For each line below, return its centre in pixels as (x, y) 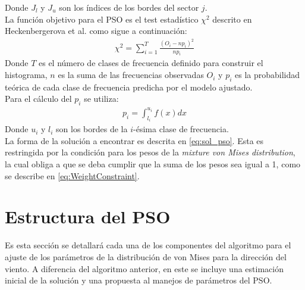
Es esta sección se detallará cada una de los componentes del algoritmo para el (148, 245)
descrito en (232, 19)
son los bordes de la (92, 129)
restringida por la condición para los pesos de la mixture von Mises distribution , (150, 152)
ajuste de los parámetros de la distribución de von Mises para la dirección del (146, 256)
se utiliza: (101, 99)
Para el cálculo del (38, 99)
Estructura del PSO (88, 216)
